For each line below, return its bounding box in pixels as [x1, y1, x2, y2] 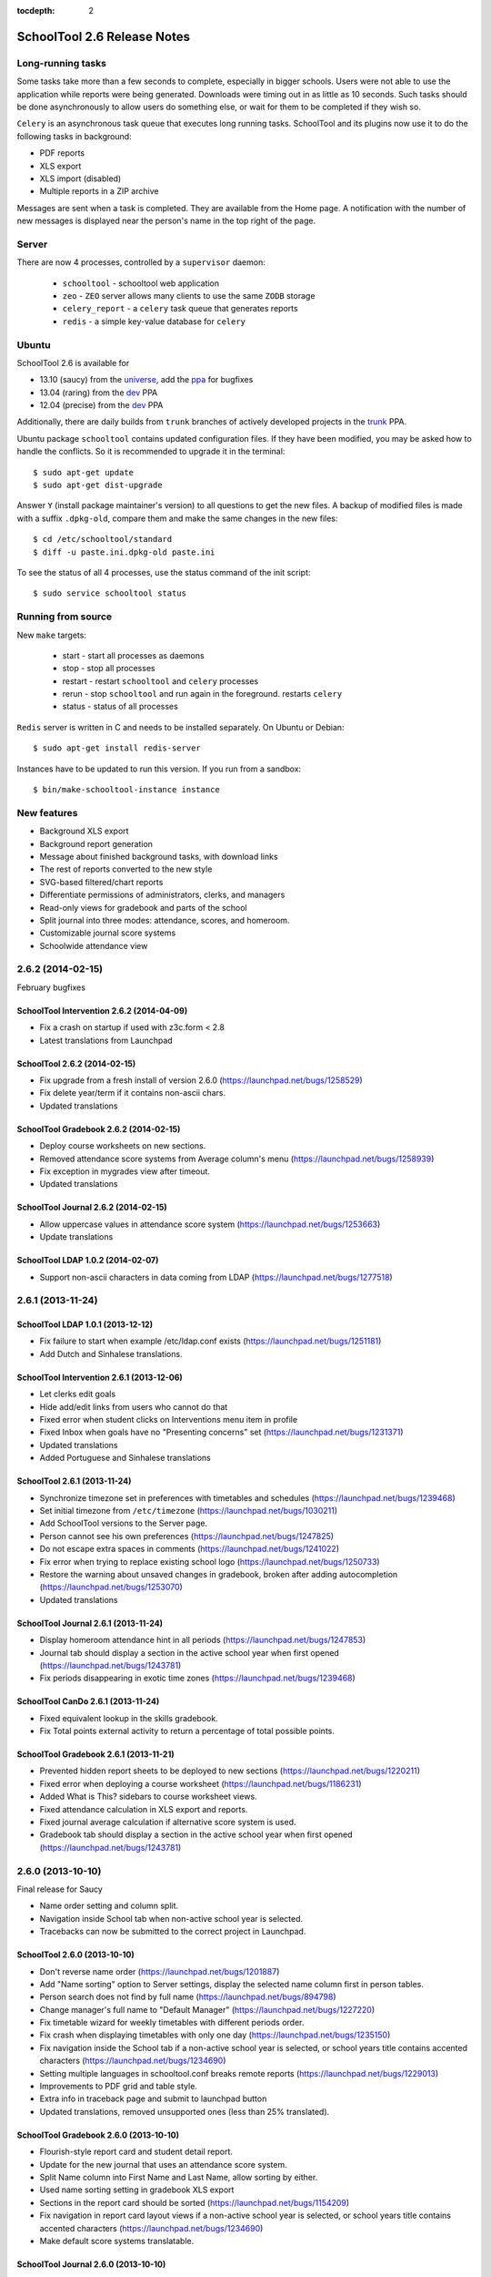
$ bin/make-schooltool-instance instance [33, 784, 220, 795]
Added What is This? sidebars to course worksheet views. [39, 1791, 258, 1802]
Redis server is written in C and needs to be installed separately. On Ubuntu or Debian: [16, 721, 345, 732]
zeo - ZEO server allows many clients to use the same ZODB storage [62, 290, 316, 301]
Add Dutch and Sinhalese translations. [39, 1348, 183, 1359]
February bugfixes [16, 982, 86, 993]
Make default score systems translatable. [39, 2235, 195, 2246]
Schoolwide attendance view [39, 940, 148, 951]
